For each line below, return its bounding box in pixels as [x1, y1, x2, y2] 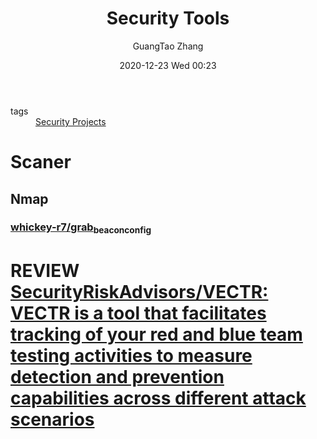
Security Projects [35, 115, 107, 127]
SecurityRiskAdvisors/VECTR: [10, 280, 269, 303]
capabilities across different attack [10, 387, 307, 409]
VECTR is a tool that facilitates [10, 302, 267, 324]
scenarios [10, 408, 95, 431]
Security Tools [106, 7, 230, 30]
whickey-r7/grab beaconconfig [10, 220, 152, 236]
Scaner [10, 151, 72, 174]
